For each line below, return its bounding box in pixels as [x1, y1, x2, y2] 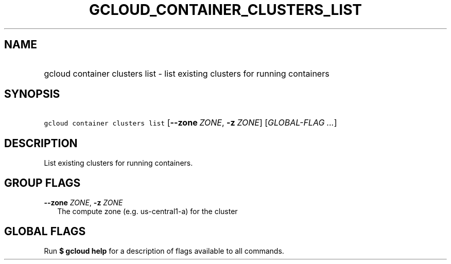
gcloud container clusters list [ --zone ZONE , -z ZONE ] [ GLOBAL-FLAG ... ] [44, 117, 337, 128]
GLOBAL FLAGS [4, 224, 86, 238]
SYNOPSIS [4, 87, 60, 101]
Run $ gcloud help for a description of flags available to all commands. [44, 246, 284, 255]
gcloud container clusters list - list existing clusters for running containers [44, 68, 329, 79]
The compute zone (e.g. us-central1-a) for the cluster [57, 207, 238, 216]
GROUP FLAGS [4, 176, 81, 189]
